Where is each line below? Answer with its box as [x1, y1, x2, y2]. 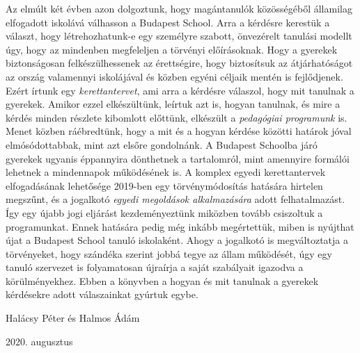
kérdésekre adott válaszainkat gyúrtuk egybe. [6, 287, 198, 302]
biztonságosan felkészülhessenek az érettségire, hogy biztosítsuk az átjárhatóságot [6, 56, 353, 70]
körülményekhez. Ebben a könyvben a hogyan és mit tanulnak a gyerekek [6, 273, 319, 288]
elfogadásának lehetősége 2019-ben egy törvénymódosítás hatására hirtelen [6, 178, 323, 192]
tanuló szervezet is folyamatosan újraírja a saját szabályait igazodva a [6, 260, 304, 274]
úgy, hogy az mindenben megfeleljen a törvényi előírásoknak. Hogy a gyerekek [6, 42, 338, 56]
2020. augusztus [6, 334, 73, 348]
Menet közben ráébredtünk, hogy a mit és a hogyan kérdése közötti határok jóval [6, 124, 352, 138]
